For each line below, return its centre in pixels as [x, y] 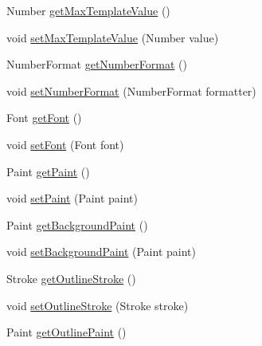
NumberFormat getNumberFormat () [97, 64]
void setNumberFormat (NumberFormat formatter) [131, 90]
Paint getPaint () [48, 171]
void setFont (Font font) [65, 144]
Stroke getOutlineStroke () [71, 278]
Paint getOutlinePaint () [66, 332]
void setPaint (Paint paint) [72, 198]
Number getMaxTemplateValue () [88, 10]
